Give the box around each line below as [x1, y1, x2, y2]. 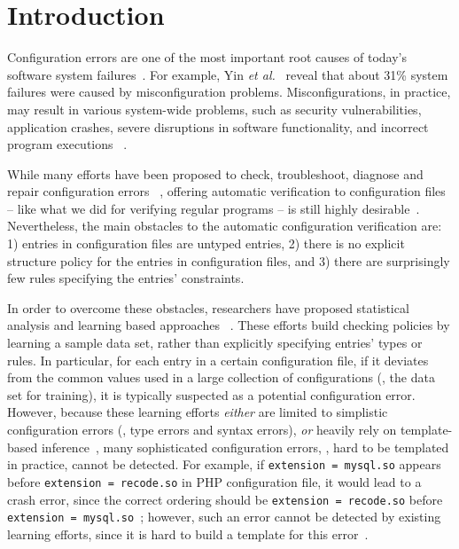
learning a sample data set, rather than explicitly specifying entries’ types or [7, 333, 423, 352]
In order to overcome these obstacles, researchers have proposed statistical [7, 298, 409, 317]
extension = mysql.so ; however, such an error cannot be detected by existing [7, 507, 441, 526]
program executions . [7, 135, 128, 153]
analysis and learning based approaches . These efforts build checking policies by [7, 316, 450, 334]
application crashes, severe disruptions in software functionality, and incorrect [7, 117, 429, 136]
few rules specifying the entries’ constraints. [7, 269, 245, 287]
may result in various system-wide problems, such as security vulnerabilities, [7, 99, 422, 118]
